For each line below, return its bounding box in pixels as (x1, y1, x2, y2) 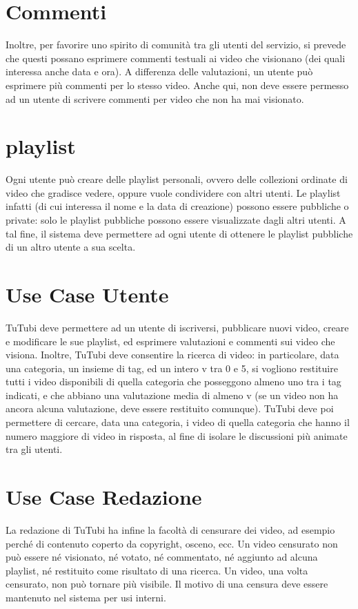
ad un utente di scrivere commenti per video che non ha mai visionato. (6, 91, 304, 106)
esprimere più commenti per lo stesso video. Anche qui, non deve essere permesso (6, 77, 349, 92)
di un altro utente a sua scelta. (6, 240, 136, 254)
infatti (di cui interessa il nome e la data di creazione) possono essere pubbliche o (6, 199, 349, 213)
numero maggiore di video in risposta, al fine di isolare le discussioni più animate (6, 428, 348, 443)
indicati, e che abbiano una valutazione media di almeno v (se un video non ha (6, 387, 339, 402)
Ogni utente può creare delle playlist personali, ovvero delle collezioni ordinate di (6, 172, 348, 186)
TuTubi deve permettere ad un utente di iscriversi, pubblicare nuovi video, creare (6, 320, 349, 334)
